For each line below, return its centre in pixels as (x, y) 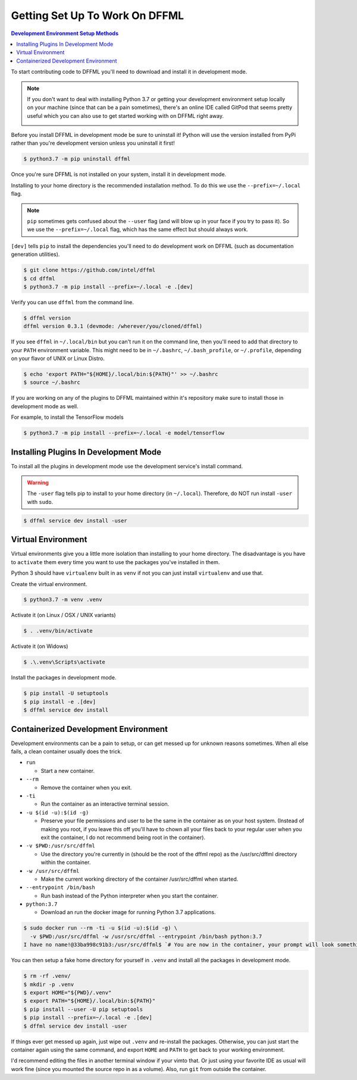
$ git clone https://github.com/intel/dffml (90, 270)
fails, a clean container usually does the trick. (66, 752)
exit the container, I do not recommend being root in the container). (123, 837)
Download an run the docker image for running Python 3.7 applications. (128, 912)
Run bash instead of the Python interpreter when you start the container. (129, 896)
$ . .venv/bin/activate (58, 631)
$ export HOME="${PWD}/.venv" (68, 993)
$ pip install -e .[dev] (60, 702)
